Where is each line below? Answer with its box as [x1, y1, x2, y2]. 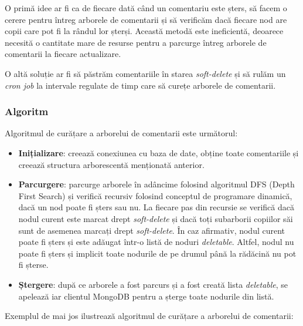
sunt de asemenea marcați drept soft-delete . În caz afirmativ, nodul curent [18, 224, 285, 236]
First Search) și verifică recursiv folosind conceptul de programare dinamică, [18, 189, 292, 201]
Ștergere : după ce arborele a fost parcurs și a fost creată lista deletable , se [18, 278, 288, 290]
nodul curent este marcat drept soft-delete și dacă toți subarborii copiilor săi [18, 212, 293, 224]
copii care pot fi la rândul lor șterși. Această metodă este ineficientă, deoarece [5, 25, 284, 37]
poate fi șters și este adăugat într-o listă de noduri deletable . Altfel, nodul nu [18, 236, 294, 248]
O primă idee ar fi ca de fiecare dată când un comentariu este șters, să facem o [5, 2, 287, 14]
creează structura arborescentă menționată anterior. [18, 158, 205, 170]
